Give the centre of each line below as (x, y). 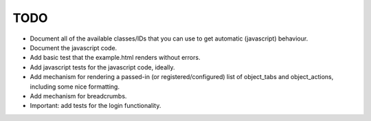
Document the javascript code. (74, 47)
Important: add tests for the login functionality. (95, 106)
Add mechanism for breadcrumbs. (78, 96)
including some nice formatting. (75, 87)
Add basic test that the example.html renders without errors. (115, 58)
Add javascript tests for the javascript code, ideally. (102, 67)
